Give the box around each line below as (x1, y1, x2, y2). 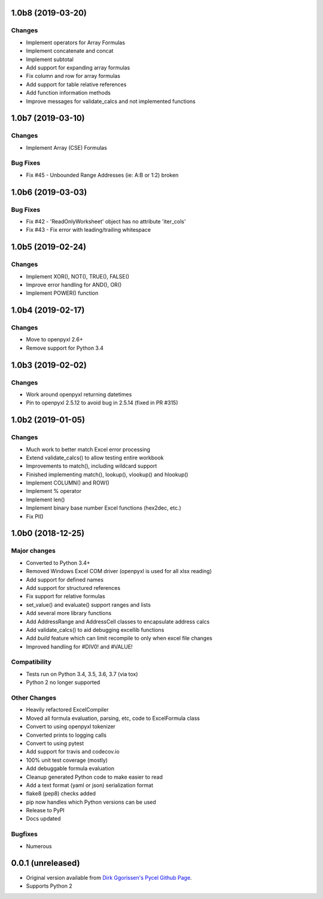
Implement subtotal (26, 56, 74, 63)
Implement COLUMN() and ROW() (26, 479, 110, 486)
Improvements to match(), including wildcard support (26, 462, 157, 470)
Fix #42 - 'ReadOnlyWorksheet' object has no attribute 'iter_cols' (26, 217, 186, 225)
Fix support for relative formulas (26, 593, 105, 600)
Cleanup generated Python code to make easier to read (26, 773, 163, 780)
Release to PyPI (26, 807, 65, 814)
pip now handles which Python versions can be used (26, 798, 157, 806)
